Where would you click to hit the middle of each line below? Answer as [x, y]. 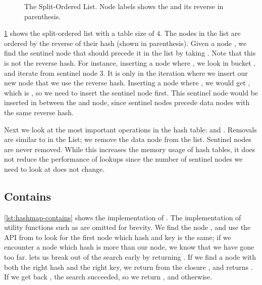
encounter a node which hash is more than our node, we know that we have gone [129, 247]
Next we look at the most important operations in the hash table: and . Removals [130, 129]
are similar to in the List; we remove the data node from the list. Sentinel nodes [128, 139]
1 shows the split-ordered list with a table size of [79, 33]
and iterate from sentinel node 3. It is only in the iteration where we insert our [126, 73]
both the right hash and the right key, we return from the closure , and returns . [128, 267]
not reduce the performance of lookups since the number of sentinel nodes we [123, 159]
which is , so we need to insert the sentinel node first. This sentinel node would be [131, 92]
